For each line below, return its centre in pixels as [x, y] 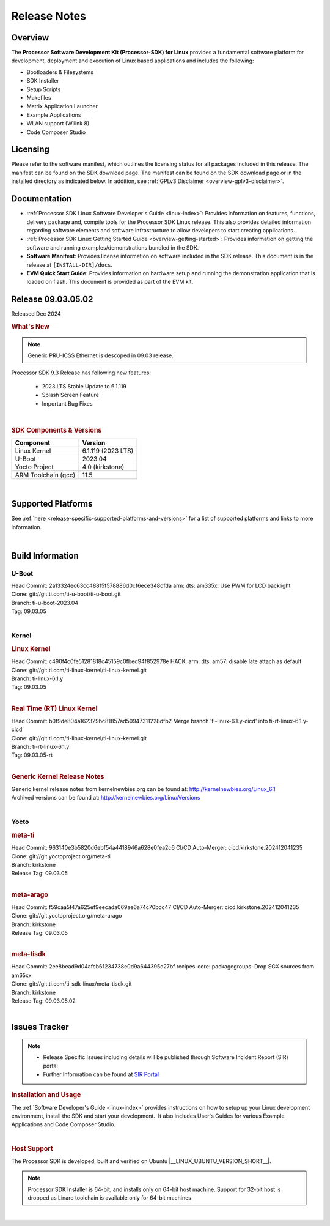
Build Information [45, 556]
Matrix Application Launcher [62, 106]
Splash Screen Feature [70, 395]
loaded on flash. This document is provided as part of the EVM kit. [110, 282]
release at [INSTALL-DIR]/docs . [70, 265]
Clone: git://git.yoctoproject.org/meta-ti [61, 856]
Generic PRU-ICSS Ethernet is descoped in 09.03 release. [101, 355]
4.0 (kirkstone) [103, 467]
